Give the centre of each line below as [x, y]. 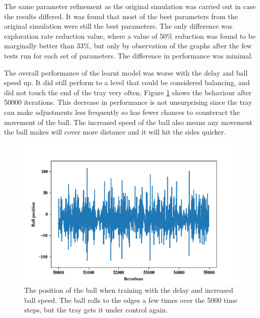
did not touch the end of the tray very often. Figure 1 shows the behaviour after [128, 92]
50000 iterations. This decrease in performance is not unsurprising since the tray [128, 102]
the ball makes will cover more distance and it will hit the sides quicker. [115, 132]
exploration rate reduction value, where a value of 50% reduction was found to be [130, 36]
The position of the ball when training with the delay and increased [129, 290]
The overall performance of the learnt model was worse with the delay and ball [126, 72]
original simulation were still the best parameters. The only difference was [118, 26]
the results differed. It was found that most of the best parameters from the [121, 16]
